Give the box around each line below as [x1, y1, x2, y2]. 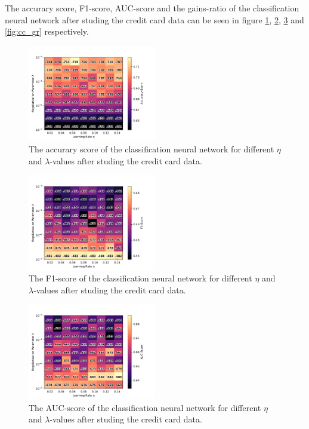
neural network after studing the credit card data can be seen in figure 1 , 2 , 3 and [5, 13, 304, 26]
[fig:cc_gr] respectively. [5, 25, 89, 38]
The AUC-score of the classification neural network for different [29, 401, 261, 413]
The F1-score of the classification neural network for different [29, 272, 252, 284]
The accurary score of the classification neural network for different [29, 142, 274, 155]
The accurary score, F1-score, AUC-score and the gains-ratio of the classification [5, 2, 299, 14]
